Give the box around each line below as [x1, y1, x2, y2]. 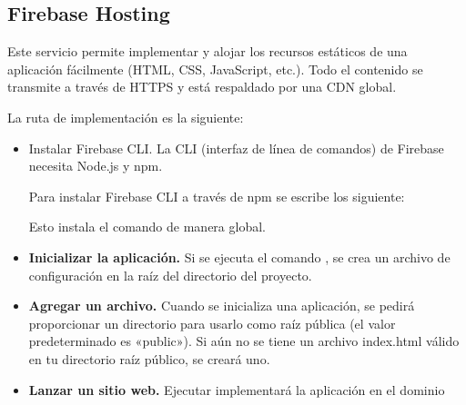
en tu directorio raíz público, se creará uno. [28, 349, 270, 368]
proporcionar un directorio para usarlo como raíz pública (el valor [28, 313, 396, 332]
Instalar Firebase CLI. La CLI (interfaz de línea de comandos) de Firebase [28, 138, 444, 157]
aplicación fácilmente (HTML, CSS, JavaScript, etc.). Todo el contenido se [7, 59, 423, 78]
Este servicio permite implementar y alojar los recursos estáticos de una [7, 42, 408, 61]
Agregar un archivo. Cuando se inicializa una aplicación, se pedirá [28, 296, 415, 315]
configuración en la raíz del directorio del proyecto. [28, 265, 312, 284]
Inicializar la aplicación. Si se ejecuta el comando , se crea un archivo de [28, 247, 451, 266]
